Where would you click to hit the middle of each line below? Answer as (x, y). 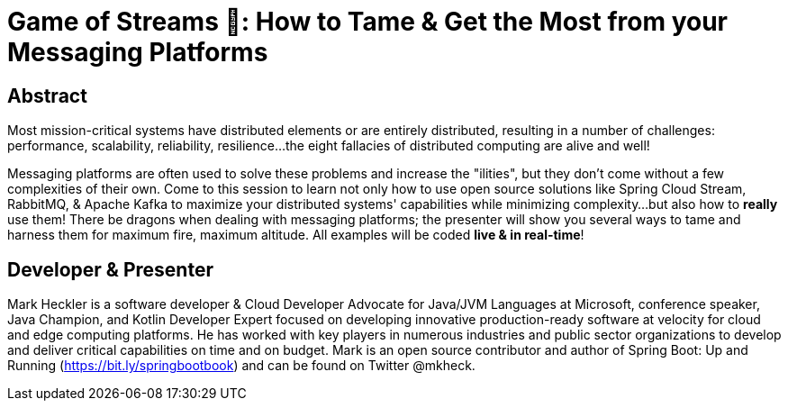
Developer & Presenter (110, 269)
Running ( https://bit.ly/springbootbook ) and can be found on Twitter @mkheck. (241, 366)
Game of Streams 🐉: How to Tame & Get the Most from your (367, 22)
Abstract (47, 95)
